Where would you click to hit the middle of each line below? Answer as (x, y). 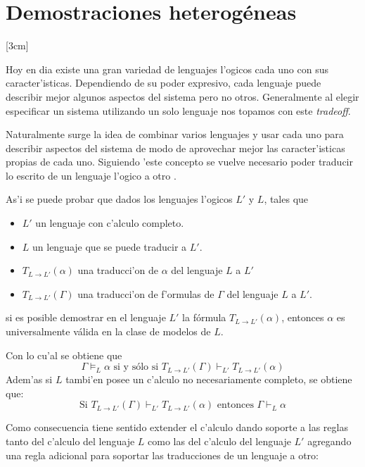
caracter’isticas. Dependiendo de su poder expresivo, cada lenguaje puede (164, 83)
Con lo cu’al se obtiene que (64, 355)
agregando (329, 441)
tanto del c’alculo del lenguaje (70, 441)
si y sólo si (136, 367)
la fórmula (204, 317)
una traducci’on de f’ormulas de (146, 293)
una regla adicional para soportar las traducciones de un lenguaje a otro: (162, 455)
